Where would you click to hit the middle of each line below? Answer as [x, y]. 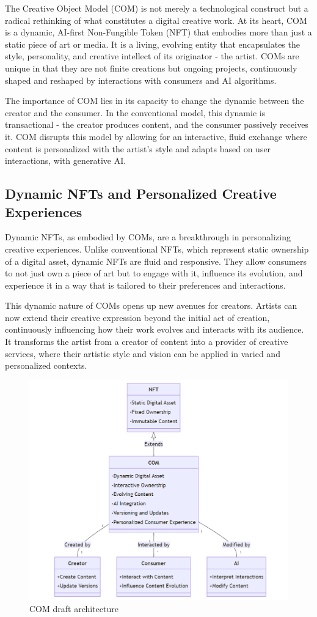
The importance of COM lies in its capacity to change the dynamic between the [155, 101]
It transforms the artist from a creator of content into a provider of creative [147, 342]
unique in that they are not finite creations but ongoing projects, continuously [151, 68]
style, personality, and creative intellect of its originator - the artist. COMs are [152, 56]
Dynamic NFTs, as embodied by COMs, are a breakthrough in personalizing [148, 237]
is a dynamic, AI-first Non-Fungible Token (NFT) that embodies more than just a [158, 32]
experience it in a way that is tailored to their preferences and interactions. [145, 285]
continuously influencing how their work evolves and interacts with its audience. [155, 329]
